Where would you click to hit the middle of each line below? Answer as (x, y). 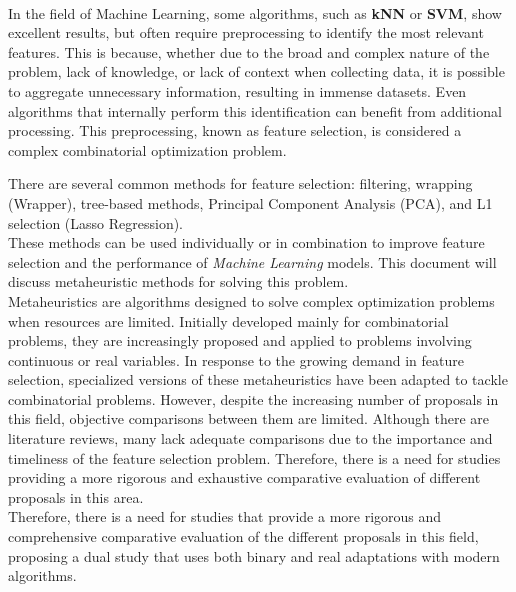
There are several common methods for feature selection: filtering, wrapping (240, 183)
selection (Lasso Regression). (95, 222)
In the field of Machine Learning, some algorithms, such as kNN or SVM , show (255, 12)
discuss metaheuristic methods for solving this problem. (178, 281)
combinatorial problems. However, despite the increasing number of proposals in (253, 398)
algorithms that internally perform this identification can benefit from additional (255, 110)
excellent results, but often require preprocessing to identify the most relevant (246, 32)
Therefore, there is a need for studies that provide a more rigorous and (225, 516)
